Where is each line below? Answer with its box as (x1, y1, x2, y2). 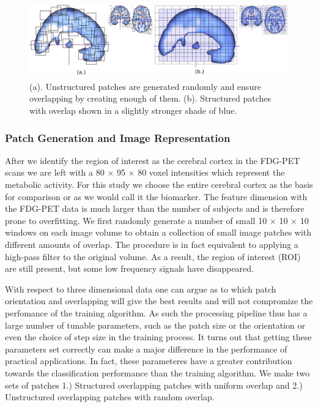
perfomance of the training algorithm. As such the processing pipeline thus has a (5, 306, 308, 319)
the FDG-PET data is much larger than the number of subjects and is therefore (5, 202, 305, 215)
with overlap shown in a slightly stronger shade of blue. (29, 104, 237, 117)
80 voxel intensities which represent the (138, 166, 285, 179)
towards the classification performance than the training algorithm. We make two (5, 366, 310, 379)
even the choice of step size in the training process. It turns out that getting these (5, 330, 312, 343)
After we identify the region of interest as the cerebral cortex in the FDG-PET (5, 154, 300, 166)
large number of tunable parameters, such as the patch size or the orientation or (5, 318, 305, 331)
